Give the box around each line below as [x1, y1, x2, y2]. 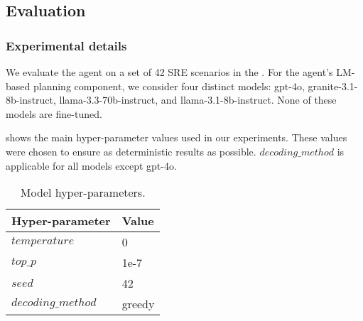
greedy [121, 295, 155, 312]
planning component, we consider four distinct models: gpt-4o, [33, 78, 305, 93]
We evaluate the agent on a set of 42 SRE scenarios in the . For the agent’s [6, 65, 333, 79]
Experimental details [6, 36, 127, 54]
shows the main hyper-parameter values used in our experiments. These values [6, 130, 347, 145]
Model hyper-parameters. [20, 184, 146, 201]
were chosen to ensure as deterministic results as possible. [6, 143, 256, 158]
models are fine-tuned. [6, 106, 102, 121]
